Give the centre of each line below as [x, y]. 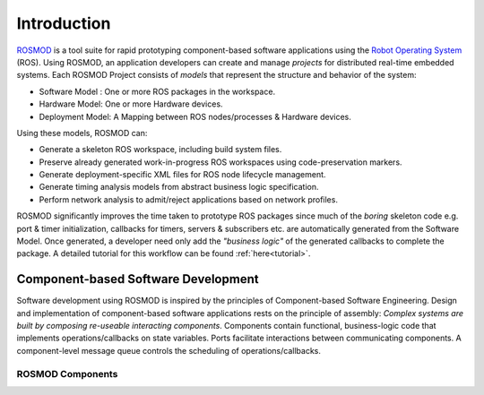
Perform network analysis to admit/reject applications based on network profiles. [188, 199]
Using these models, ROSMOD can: [82, 133]
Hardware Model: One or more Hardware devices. [131, 104]
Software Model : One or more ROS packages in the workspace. [157, 91]
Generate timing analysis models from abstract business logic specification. [179, 187]
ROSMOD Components [67, 374]
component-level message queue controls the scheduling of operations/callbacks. [169, 350]
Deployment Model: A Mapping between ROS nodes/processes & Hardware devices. [195, 116]
